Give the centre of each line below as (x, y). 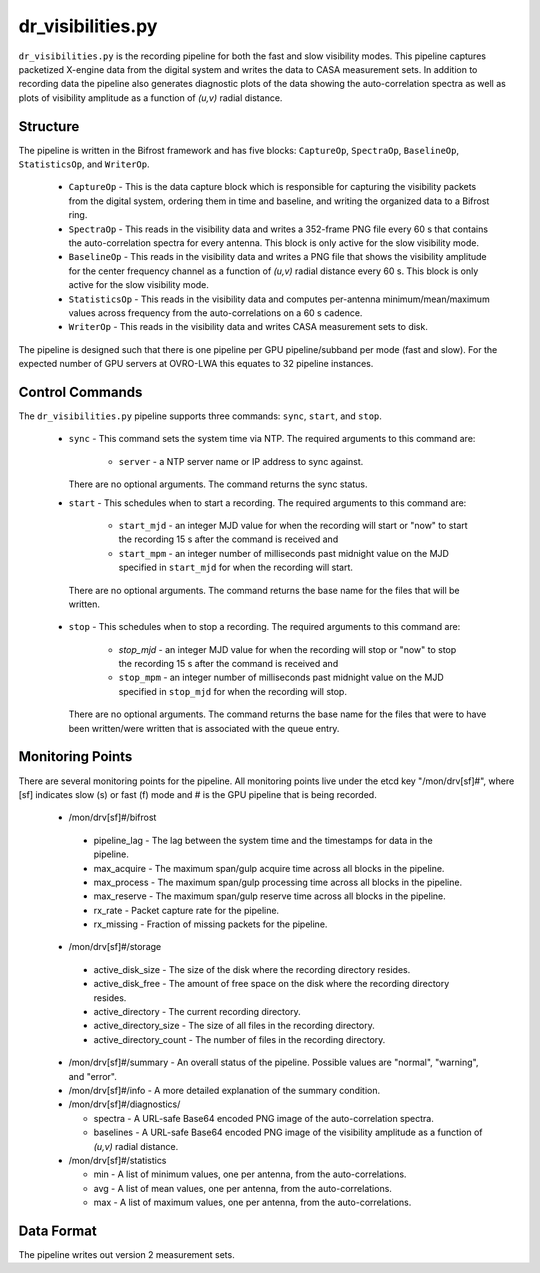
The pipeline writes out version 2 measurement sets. (126, 1254)
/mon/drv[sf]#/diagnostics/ (124, 1104)
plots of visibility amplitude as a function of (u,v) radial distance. (150, 97)
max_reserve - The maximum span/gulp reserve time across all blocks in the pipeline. (270, 896)
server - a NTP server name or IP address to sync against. (241, 461)
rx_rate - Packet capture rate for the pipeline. (186, 910)
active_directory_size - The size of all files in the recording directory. (234, 1026)
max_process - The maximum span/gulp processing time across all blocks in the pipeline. (278, 882)
